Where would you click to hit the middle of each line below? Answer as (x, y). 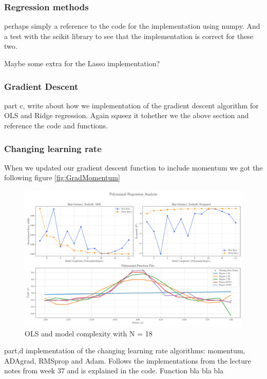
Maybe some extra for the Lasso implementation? (82, 63)
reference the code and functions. (56, 125)
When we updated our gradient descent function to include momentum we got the (133, 167)
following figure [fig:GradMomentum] (62, 177)
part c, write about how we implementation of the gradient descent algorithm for (131, 105)
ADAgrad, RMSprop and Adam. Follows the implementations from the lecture (128, 360)
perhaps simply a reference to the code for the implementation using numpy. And (132, 26)
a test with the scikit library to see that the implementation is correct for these (129, 36)
